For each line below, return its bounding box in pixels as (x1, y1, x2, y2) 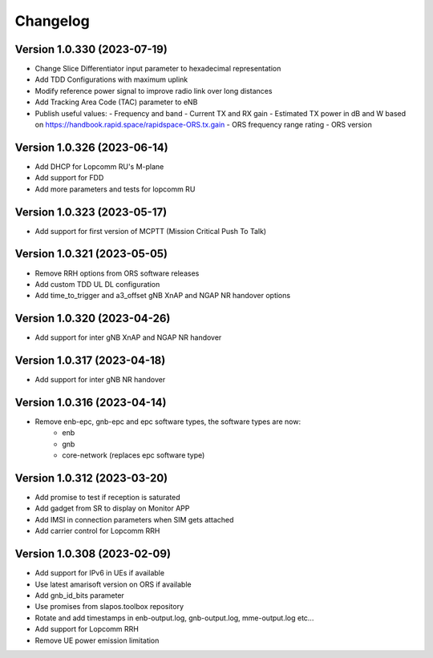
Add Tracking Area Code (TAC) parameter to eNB (34, 97, 198, 107)
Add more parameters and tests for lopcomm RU (34, 184, 196, 194)
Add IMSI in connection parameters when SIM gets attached (34, 515, 234, 524)
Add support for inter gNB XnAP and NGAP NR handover (34, 333, 222, 342)
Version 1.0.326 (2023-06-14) (14, 140, 168, 154)
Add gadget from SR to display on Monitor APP (34, 503, 190, 513)
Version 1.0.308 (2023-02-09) (14, 547, 172, 561)
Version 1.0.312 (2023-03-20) (14, 471, 168, 485)
